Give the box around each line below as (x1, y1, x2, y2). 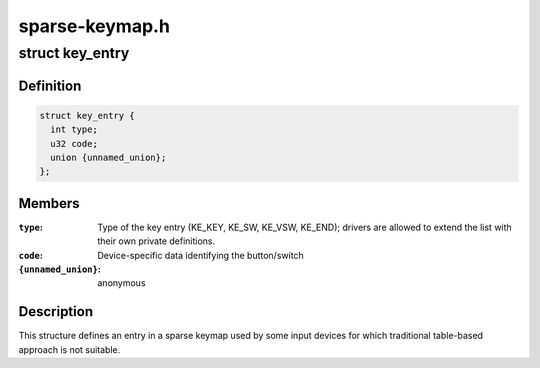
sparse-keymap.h (18, 15, 170, 37)
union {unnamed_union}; (50, 151, 167, 163)
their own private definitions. (97, 235, 216, 247)
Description (18, 303, 94, 320)
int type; (50, 124, 99, 135)
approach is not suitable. (18, 343, 121, 355)
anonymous (97, 277, 146, 289)
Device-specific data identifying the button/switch (97, 249, 304, 261)
